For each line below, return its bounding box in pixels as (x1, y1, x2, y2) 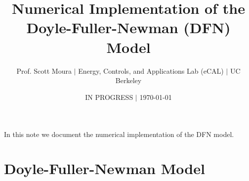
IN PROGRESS (85, 91, 133, 102)
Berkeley (115, 75, 142, 86)
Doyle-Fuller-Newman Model (4, 158, 205, 179)
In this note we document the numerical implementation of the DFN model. (4, 129, 234, 139)
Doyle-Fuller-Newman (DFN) (26, 17, 231, 38)
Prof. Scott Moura (16, 65, 72, 76)
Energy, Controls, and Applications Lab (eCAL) (78, 65, 224, 76)
